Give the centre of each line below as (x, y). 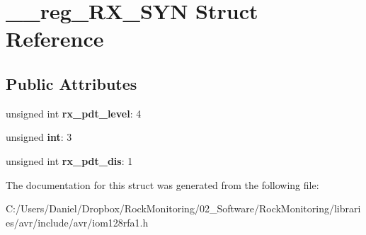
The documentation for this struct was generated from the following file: (162, 184)
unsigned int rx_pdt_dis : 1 (69, 160)
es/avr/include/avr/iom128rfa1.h (77, 222)
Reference (55, 39)
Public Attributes (72, 83)
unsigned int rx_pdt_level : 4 (74, 113)
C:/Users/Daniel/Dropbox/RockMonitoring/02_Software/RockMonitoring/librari (183, 208)
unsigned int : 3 (39, 137)
